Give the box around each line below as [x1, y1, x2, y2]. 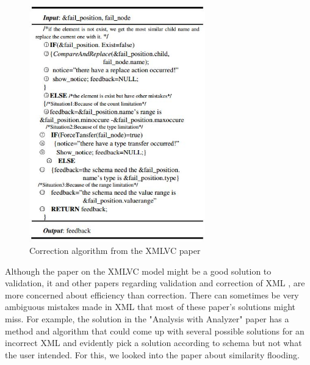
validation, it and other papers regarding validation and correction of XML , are [5, 276, 305, 289]
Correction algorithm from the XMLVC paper [29, 244, 201, 257]
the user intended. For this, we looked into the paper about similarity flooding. [5, 348, 300, 361]
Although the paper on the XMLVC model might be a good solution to [5, 264, 272, 277]
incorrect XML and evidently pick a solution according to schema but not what [5, 336, 302, 349]
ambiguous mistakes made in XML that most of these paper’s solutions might [5, 300, 296, 313]
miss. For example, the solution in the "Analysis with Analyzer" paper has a [5, 312, 289, 325]
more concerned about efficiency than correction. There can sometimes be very [5, 288, 299, 301]
